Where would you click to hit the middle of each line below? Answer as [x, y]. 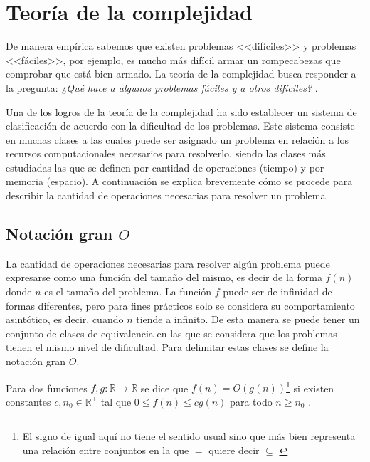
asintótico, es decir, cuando [65, 319]
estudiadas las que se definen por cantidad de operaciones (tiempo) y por [165, 167]
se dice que [164, 388]
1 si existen [310, 387]
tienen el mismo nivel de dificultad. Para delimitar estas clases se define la [167, 347]
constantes [28, 401]
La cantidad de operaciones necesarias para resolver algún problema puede [168, 263]
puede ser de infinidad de [277, 292]
